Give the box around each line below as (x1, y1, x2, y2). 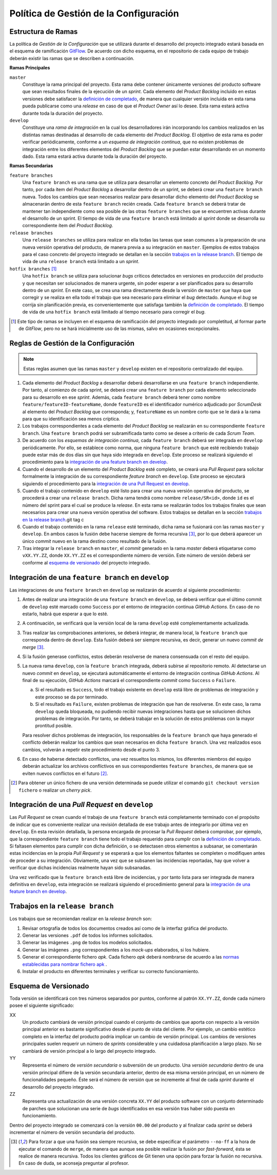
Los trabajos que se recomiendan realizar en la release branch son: (9, 915, 152, 922)
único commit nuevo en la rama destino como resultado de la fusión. (22, 538, 167, 544)
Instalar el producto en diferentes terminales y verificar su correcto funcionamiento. (22, 968, 200, 974)
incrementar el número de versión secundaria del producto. (9, 1129, 135, 1135)
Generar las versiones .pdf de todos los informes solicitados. (22, 932, 153, 939)
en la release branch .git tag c (22, 517, 84, 523)
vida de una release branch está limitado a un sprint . (22, 259, 140, 265)
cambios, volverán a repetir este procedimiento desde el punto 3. (22, 746, 161, 752)
